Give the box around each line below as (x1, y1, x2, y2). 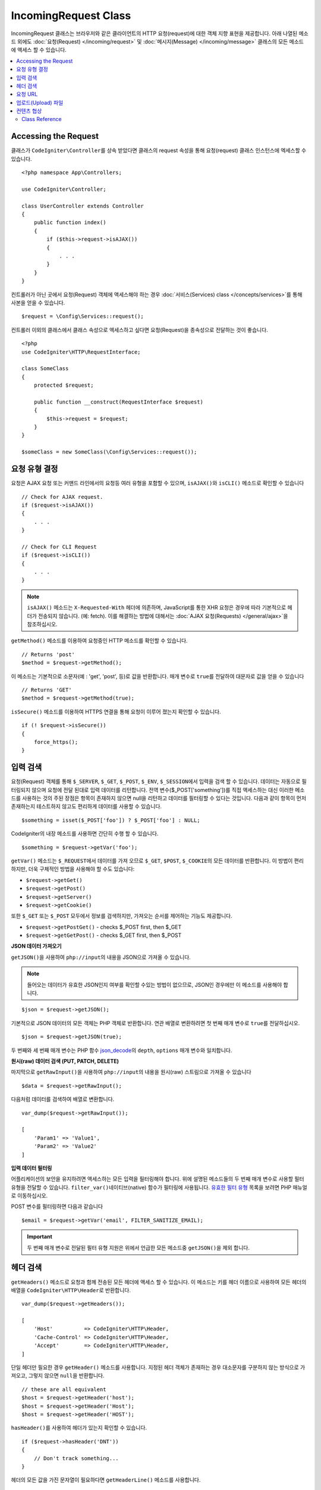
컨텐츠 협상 (16, 107, 42, 114)
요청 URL (16, 91, 38, 98)
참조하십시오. (27, 620, 58, 628)
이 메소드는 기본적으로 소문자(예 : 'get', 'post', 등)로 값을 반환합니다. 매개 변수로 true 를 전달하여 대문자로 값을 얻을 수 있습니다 (11, 672, 304, 679)
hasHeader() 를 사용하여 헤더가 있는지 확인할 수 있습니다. (11, 1424, 147, 1432)
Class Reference (21, 116, 62, 123)
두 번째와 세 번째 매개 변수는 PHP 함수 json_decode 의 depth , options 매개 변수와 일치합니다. (11, 1047, 232, 1054)
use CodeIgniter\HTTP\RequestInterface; (21, 349, 141, 355)
